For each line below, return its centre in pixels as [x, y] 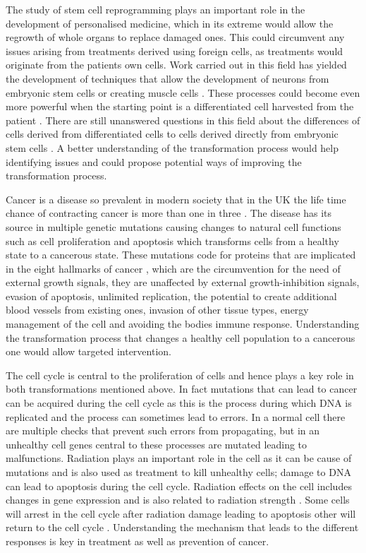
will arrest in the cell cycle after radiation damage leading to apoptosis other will [181, 513]
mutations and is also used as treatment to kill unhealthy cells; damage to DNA [178, 472]
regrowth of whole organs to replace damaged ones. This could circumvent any [175, 37]
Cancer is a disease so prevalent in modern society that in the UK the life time [176, 199]
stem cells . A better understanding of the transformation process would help [172, 147]
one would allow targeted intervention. [89, 351]
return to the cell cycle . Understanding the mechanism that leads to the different [182, 527]
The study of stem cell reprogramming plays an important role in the [155, 9]
